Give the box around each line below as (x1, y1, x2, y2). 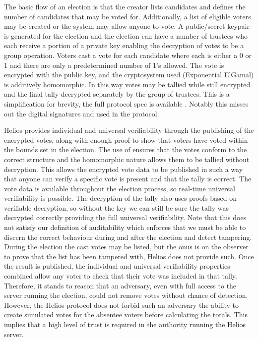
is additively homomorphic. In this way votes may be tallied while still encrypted (4, 79, 251, 89)
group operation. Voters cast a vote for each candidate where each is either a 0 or (4, 50, 252, 60)
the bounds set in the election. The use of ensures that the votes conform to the (4, 144, 247, 155)
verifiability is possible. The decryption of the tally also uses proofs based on (4, 193, 237, 203)
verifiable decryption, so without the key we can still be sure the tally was (4, 202, 229, 213)
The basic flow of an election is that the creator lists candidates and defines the (4, 1, 246, 11)
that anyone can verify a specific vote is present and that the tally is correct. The (4, 173, 252, 184)
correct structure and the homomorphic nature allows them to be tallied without (4, 154, 250, 164)
